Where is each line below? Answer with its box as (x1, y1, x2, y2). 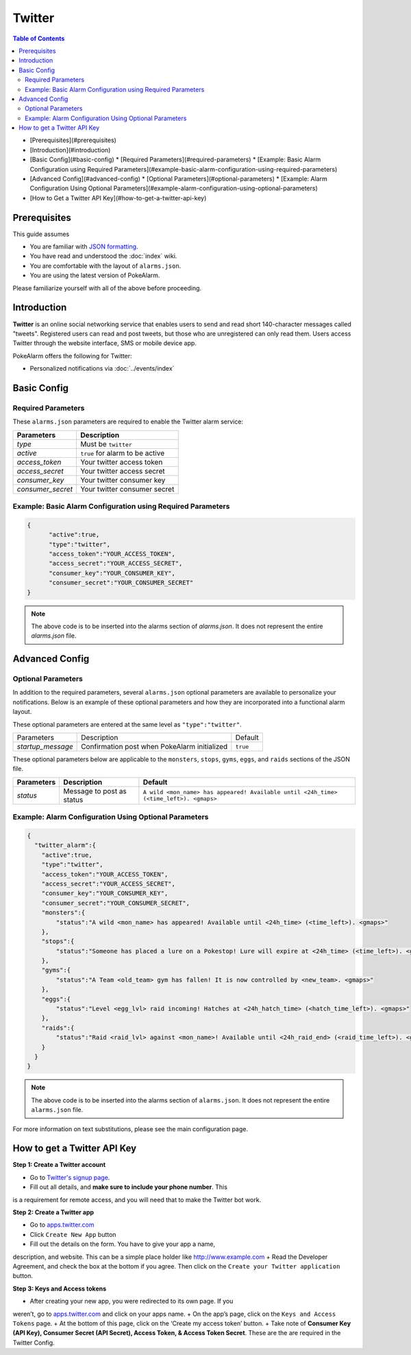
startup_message (16, 742, 73, 752)
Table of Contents (12, 34, 65, 43)
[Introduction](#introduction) (29, 146, 111, 154)
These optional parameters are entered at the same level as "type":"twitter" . (12, 720, 242, 728)
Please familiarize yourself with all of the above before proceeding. (12, 283, 202, 292)
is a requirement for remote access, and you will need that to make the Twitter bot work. (12, 1195, 262, 1204)
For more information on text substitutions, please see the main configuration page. (12, 1124, 249, 1133)
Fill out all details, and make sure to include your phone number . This (29, 1183, 227, 1191)
